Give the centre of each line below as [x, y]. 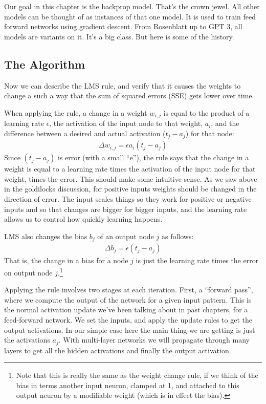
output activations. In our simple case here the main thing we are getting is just [130, 329]
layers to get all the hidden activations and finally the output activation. [118, 350]
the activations [27, 340]
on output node [28, 272]
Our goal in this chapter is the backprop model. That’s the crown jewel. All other [132, 6]
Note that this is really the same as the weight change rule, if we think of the [137, 375]
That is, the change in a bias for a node [66, 260]
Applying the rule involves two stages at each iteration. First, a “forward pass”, [129, 290]
